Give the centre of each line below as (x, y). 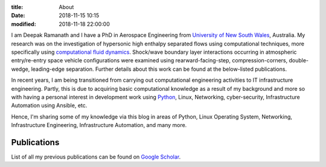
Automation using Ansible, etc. (49, 105)
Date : (18, 16)
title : (17, 7)
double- (299, 61)
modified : (24, 24)
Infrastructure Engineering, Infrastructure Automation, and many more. (99, 125)
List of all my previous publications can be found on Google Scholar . (96, 157)
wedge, (21, 69)
